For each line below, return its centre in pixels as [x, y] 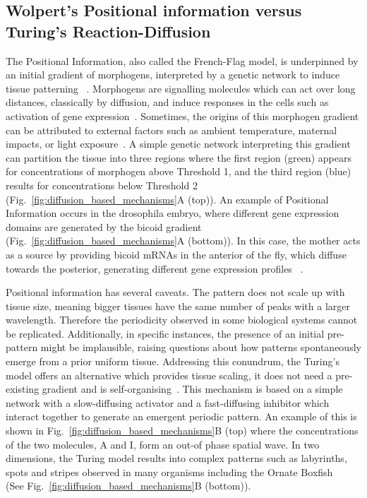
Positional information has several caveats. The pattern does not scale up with [175, 292]
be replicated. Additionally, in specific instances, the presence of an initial [165, 333]
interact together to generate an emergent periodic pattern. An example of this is [181, 416]
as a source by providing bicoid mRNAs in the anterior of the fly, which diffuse [176, 254]
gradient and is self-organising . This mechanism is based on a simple [192, 389]
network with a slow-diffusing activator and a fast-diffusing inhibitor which [168, 402]
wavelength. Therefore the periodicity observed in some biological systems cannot [182, 320]
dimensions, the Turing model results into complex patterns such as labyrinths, [176, 458]
